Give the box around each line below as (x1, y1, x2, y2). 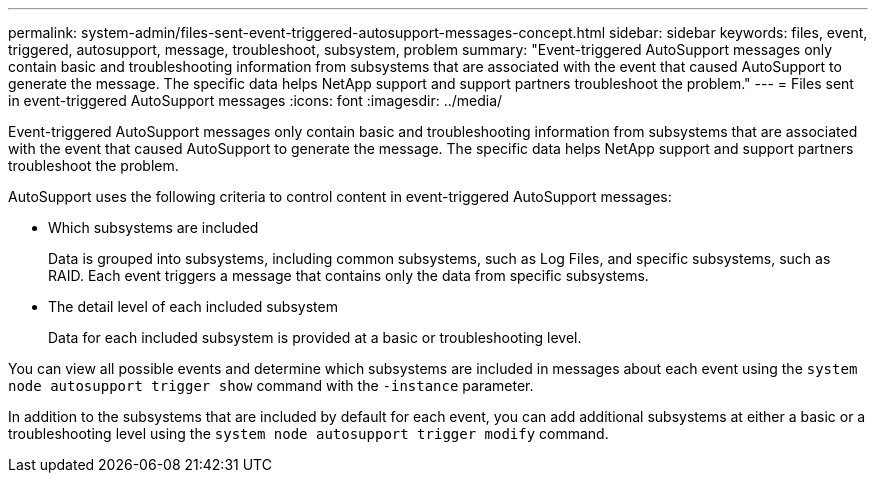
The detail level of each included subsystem (48, 298, 338, 315)
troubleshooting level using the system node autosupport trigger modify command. (8, 425, 609, 442)
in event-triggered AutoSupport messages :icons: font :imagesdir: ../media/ (8, 92, 503, 109)
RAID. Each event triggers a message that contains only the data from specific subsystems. (48, 267, 649, 284)
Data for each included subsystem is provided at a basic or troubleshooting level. (48, 329, 582, 346)
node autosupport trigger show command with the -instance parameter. (8, 377, 534, 394)
